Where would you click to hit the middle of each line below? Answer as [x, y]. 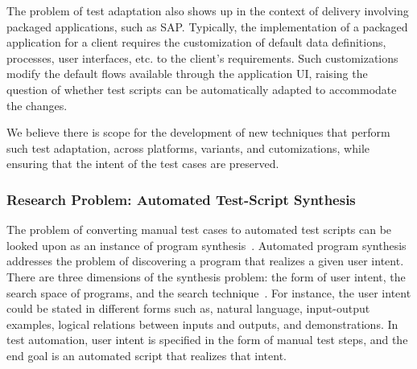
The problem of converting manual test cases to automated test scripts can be [199, 230]
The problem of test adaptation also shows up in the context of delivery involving [208, 10]
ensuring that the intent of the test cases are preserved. [143, 164]
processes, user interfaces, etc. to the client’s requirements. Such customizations [202, 57]
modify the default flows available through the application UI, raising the [187, 74]
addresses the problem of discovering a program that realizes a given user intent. [205, 261]
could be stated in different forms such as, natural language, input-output [188, 308]
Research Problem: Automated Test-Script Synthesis [181, 199]
